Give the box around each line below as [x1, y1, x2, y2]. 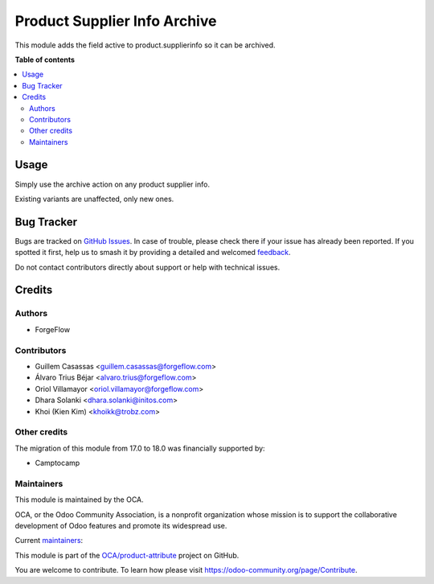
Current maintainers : [14, 536, 84, 545]
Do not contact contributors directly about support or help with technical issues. [14, 262, 280, 272]
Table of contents [14, 55, 76, 64]
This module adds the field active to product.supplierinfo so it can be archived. [14, 40, 276, 50]
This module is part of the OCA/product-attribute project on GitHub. [14, 550, 240, 560]
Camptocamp [35, 459, 80, 468]
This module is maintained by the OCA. [14, 495, 144, 504]
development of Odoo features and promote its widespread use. [14, 520, 227, 530]
